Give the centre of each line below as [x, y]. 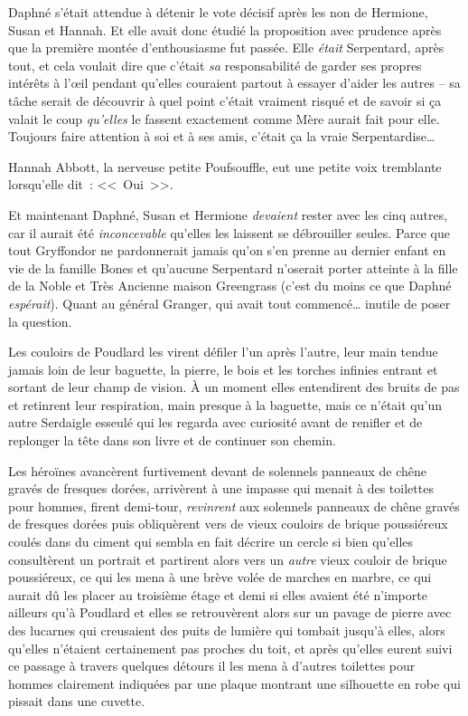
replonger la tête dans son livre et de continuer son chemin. [172, 440]
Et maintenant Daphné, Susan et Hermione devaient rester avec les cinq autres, [228, 214]
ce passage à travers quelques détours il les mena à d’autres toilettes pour [212, 666]
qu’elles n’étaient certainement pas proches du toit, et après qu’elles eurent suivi [230, 648]
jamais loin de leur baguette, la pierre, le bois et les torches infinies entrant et [223, 369]
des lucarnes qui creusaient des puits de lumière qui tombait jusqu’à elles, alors [227, 630]
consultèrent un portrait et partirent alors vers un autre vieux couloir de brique [228, 559]
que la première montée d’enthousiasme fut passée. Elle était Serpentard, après [226, 48]
